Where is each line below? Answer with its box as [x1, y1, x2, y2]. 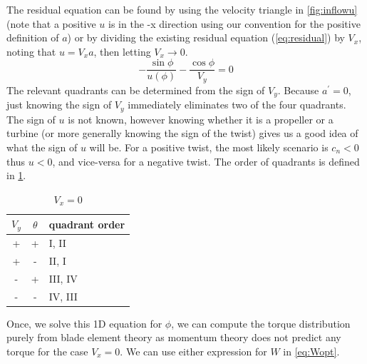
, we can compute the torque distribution [171, 315, 351, 330]
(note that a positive [6, 16, 96, 31]
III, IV [48, 271, 78, 285]
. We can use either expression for [120, 343, 267, 358]
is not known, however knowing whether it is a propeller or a [68, 111, 334, 126]
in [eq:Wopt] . [283, 343, 340, 358]
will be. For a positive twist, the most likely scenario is [89, 139, 329, 154]
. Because [277, 82, 319, 97]
